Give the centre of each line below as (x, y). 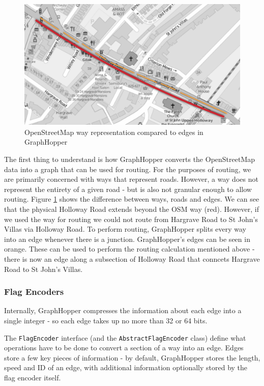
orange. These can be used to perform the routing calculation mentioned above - (129, 249)
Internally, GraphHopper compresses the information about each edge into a (123, 310)
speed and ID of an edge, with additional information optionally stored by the (126, 367)
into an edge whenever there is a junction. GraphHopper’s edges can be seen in (127, 239)
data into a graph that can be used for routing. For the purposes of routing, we (128, 169)
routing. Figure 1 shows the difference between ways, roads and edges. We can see (132, 199)
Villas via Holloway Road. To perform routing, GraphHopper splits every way (125, 229)
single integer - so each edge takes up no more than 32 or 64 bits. (106, 320)
